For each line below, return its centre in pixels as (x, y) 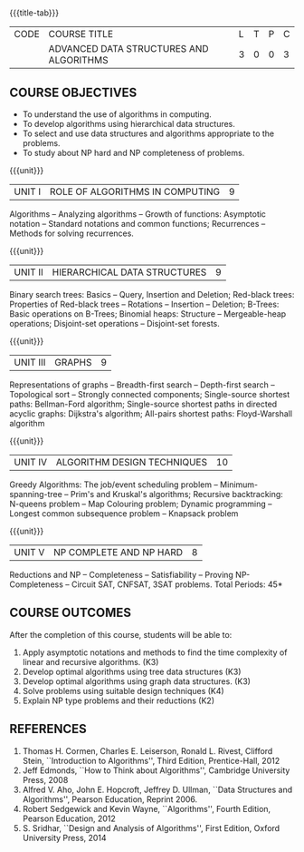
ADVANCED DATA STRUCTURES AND (129, 49)
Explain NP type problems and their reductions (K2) (119, 700)
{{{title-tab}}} (34, 13)
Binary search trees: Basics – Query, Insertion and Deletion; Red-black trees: (152, 294)
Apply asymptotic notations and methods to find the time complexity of (155, 652)
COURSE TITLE (81, 34)
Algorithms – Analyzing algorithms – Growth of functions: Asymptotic (138, 214)
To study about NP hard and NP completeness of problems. (133, 153)
